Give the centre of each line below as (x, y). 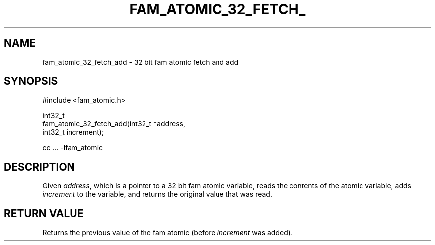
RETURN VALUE (44, 213)
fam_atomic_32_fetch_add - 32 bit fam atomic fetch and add (141, 62)
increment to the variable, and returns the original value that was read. (157, 194)
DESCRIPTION (39, 167)
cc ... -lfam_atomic (73, 148)
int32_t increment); (73, 132)
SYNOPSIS (31, 81)
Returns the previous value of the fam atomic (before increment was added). (167, 233)
